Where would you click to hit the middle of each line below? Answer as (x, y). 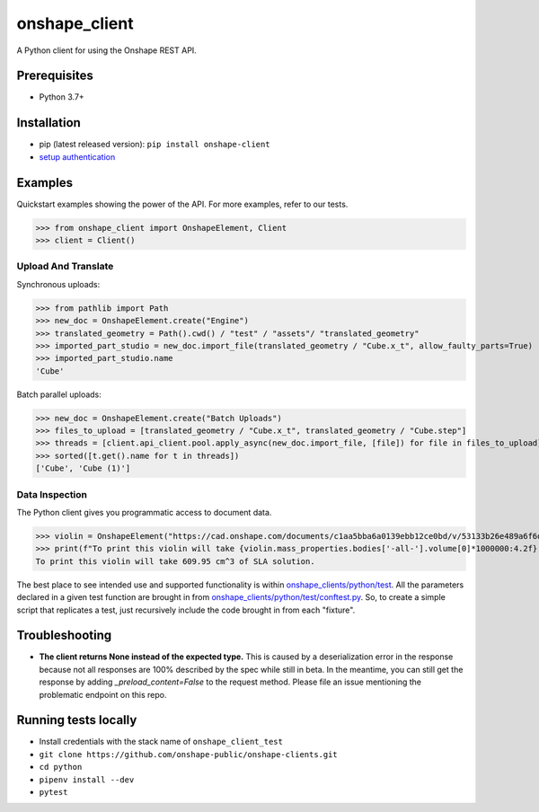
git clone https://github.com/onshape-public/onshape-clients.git (189, 754)
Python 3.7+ (62, 97)
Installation (49, 123)
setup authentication (77, 156)
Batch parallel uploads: (59, 394)
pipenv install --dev (87, 780)
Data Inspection (52, 494)
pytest (53, 792)
